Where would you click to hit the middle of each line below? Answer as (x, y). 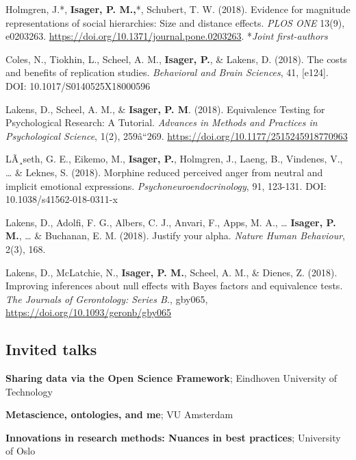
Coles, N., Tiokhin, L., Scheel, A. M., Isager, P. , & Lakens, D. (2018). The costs (176, 59)
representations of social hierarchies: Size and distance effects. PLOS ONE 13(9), (175, 22)
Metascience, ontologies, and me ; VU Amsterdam (119, 414)
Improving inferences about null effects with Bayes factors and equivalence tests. (174, 286)
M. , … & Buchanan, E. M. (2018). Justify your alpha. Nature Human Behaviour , (175, 235)
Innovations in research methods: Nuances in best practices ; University (173, 437)
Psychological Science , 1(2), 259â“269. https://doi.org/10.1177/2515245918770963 (177, 135)
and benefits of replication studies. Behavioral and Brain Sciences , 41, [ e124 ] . (167, 72)
